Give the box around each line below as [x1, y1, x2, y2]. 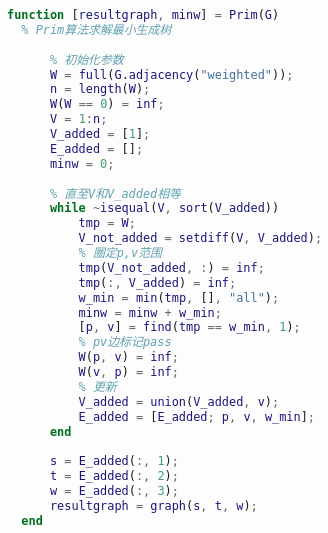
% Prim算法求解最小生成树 [21, 22, 172, 37]
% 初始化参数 [49, 52, 124, 67]
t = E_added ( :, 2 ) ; [49, 469, 179, 484]
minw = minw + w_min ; [78, 305, 222, 320]
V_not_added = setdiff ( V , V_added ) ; [78, 231, 323, 246]
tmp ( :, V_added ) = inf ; [78, 275, 237, 290]
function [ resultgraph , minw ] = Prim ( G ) [7, 8, 280, 22]
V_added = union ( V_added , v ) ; [78, 394, 280, 409]
